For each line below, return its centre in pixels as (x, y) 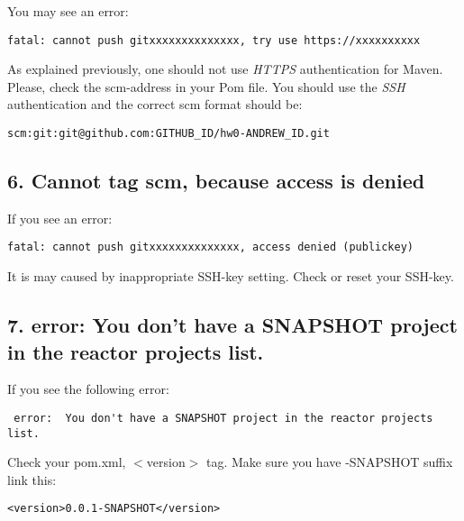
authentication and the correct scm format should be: (155, 104)
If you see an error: (60, 218)
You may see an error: (68, 11)
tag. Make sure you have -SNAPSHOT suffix (330, 462)
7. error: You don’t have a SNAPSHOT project (232, 325)
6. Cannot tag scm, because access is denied (216, 181)
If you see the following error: (88, 389)
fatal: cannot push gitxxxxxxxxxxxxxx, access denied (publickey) (211, 247)
